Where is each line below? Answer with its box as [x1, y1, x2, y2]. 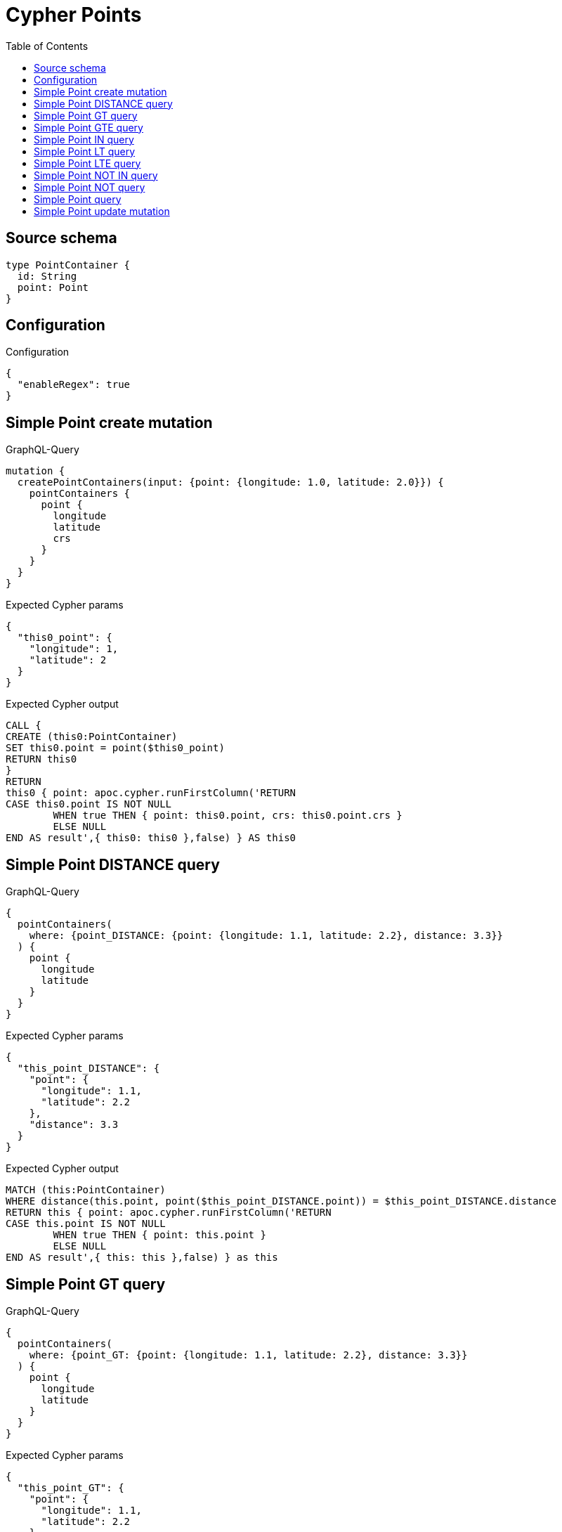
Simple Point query [34, 193, 122, 205]
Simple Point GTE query [34, 121, 143, 134]
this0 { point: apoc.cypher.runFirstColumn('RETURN [6, 787, 296, 799]
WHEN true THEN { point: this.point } [53, 1229, 266, 1241]
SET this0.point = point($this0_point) [6, 742, 225, 754]
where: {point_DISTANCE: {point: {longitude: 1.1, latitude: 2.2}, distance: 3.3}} [29, 930, 504, 942]
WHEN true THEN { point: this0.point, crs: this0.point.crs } [53, 810, 403, 822]
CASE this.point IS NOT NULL [6, 1218, 166, 1230]
